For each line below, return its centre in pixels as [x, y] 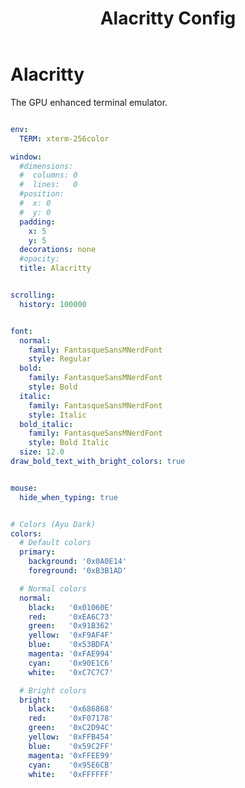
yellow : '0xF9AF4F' [71, 635]
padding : [37, 222]
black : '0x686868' [71, 709]
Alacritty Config [168, 18]
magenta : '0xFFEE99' [71, 755]
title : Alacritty [55, 268]
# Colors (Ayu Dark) [53, 524]
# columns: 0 [48, 175]
